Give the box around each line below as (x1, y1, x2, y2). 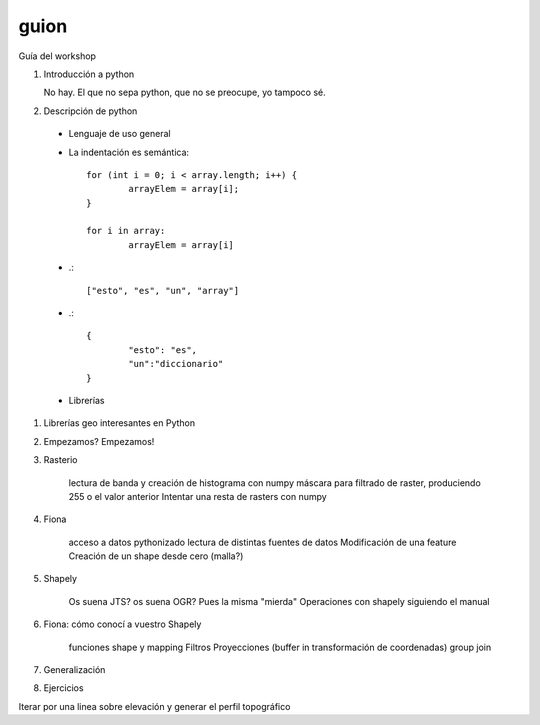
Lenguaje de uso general (68, 128, 171, 140)
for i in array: (86, 225, 166, 237)
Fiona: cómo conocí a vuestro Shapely (43, 618, 202, 630)
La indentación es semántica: (68, 146, 190, 158)
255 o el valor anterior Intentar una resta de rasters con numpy (68, 490, 327, 502)
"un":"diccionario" (128, 358, 224, 370)
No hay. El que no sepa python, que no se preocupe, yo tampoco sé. (43, 86, 327, 99)
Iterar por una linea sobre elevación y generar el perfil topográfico (18, 700, 291, 712)
